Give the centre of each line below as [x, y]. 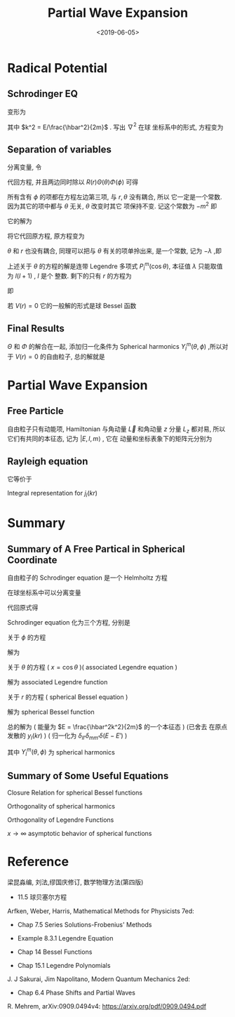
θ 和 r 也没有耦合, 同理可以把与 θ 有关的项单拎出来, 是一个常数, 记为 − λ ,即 [115, 251]
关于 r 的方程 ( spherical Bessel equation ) [68, 697]
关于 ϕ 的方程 [27, 637]
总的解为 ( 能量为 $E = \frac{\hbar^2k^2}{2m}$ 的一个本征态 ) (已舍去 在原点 [117, 727]
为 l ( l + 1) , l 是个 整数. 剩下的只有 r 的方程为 [69, 276]
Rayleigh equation [48, 461]
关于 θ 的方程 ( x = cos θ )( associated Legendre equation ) [92, 667]
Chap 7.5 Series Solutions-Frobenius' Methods [85, 925]
